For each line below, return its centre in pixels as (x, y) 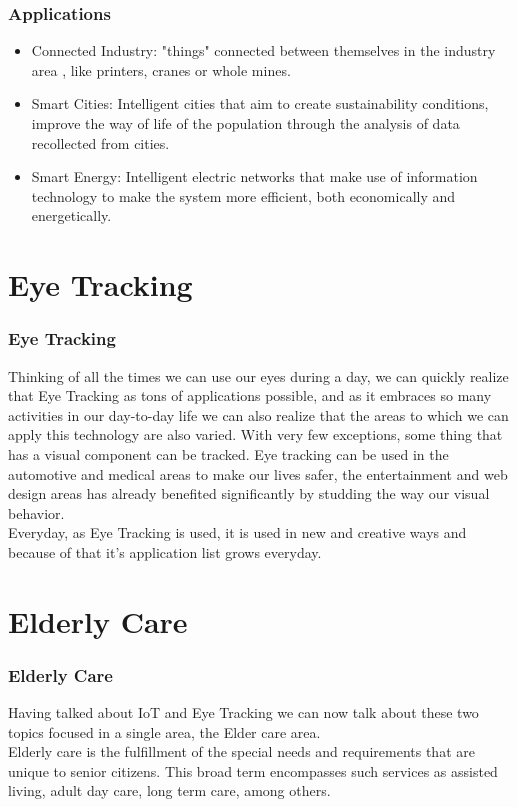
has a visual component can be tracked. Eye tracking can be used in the (228, 453)
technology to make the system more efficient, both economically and (243, 195)
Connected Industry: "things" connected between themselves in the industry (263, 50)
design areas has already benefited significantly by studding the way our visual (249, 493)
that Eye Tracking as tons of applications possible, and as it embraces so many (250, 395)
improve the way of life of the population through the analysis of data (245, 123)
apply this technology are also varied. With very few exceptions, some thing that (255, 434)
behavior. (36, 512)
